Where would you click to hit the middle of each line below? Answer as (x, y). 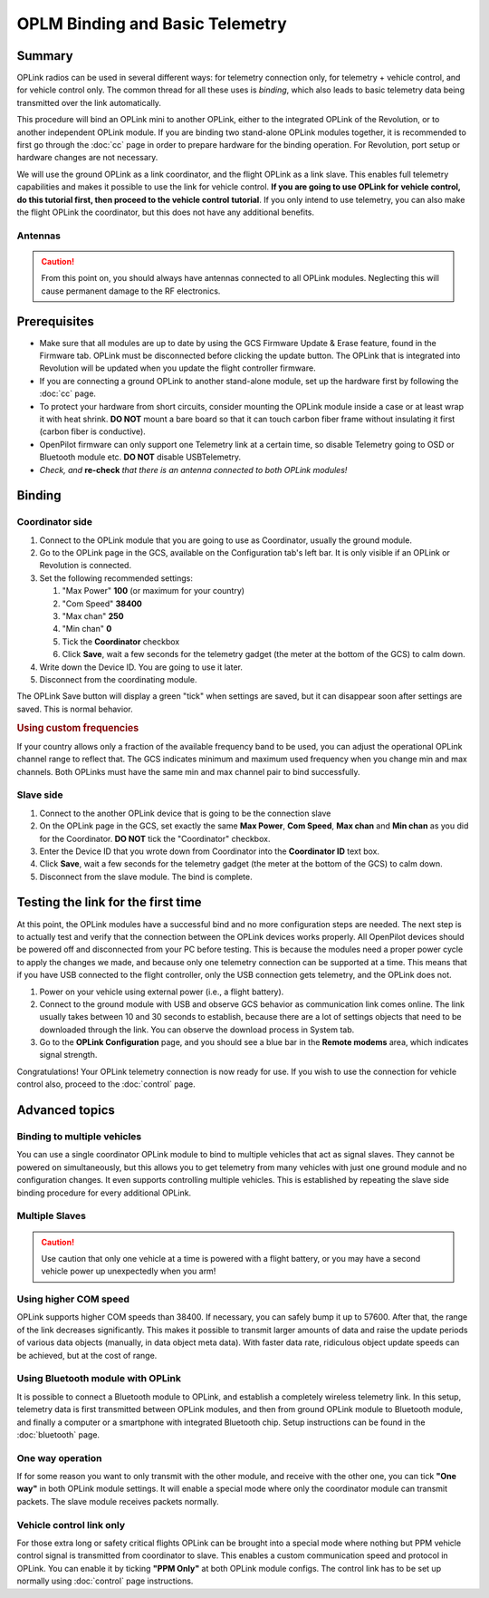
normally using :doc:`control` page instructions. (105, 1581)
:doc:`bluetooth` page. (58, 1434)
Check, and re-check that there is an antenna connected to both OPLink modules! (193, 470)
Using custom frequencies (78, 728)
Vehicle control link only (71, 1525)
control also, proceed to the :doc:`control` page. (106, 1084)
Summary (45, 56)
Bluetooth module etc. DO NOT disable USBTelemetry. (140, 457)
